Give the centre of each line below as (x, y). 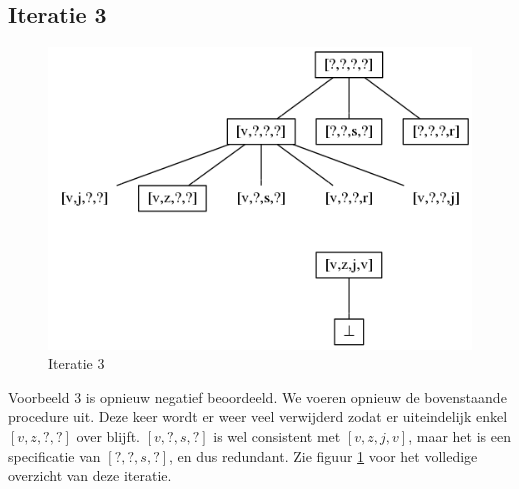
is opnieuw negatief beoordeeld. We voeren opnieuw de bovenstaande (296, 396)
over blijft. (108, 435)
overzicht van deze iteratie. (90, 475)
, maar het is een (459, 435)
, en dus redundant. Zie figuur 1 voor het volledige (323, 455)
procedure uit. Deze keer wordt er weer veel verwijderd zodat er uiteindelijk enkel (258, 416)
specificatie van (54, 455)
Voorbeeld (39, 396)
